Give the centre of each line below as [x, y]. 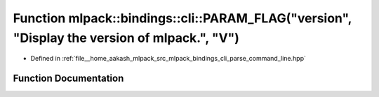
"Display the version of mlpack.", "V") [126, 38]
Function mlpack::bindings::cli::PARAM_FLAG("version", [182, 18]
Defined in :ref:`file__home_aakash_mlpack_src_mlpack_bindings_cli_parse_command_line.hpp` [168, 59]
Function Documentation [68, 79]
